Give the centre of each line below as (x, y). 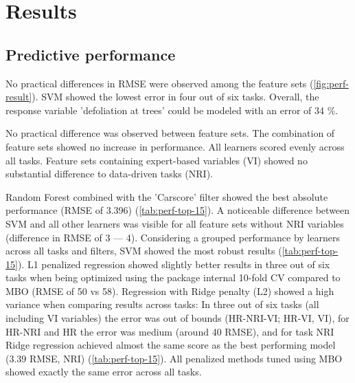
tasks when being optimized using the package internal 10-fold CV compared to (173, 277)
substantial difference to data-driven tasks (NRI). (109, 174)
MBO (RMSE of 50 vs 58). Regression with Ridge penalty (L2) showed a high (170, 291)
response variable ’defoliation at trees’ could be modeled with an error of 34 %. (172, 110)
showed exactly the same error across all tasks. (104, 372)
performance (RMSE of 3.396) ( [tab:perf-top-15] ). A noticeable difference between (178, 210)
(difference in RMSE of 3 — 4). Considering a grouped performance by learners (173, 237)
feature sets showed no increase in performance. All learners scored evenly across (175, 146)
